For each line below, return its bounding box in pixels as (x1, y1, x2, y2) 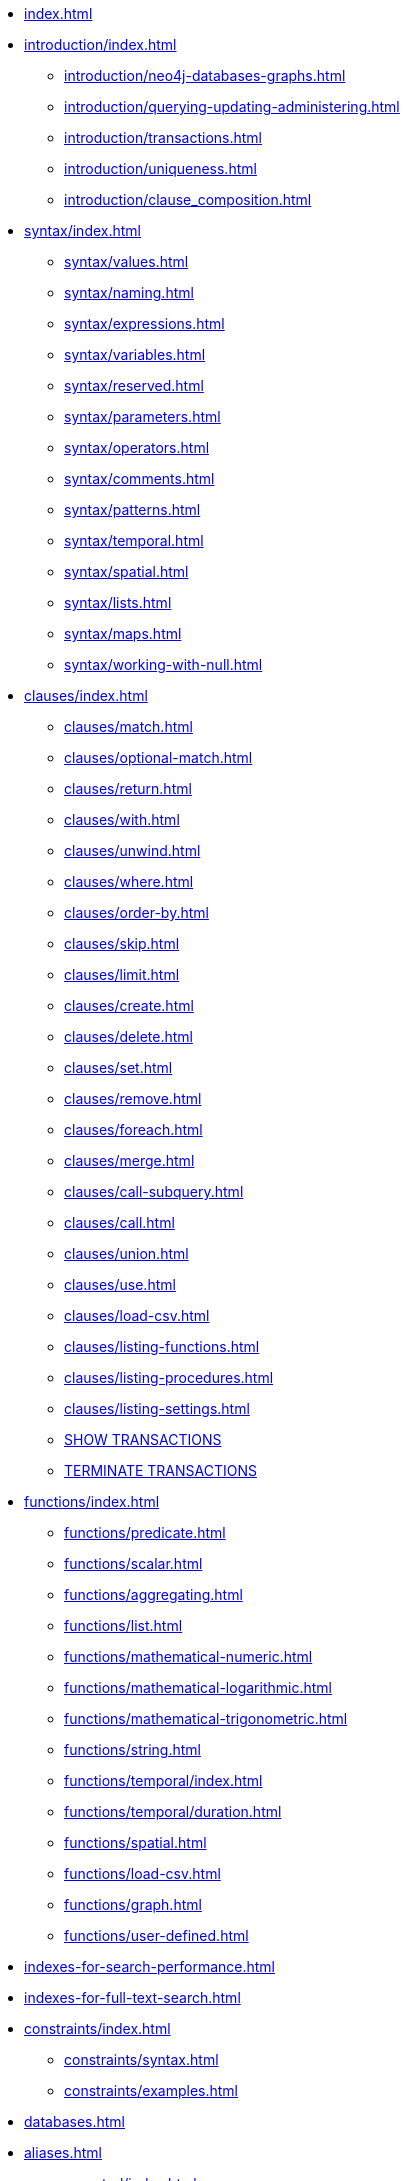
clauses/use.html (64, 1276, 176, 1293)
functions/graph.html (64, 1896, 202, 1913)
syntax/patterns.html (64, 501, 201, 518)
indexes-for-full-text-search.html (24, 1989, 241, 2006)
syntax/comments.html (64, 470, 215, 487)
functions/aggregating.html (64, 1586, 243, 1603)
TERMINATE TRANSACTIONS (64, 1462, 257, 1479)
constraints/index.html (24, 2020, 171, 2037)
